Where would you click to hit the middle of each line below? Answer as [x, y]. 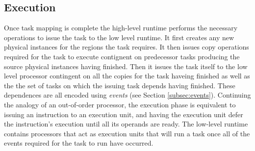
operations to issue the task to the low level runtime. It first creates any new [119, 37]
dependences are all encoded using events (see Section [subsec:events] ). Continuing [127, 95]
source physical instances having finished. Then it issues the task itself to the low [126, 66]
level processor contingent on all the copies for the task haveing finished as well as [127, 76]
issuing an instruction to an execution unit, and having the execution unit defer [124, 114]
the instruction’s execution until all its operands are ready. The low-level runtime [126, 124]
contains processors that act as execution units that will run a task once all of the [127, 133]
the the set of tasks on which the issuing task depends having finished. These [120, 85]
